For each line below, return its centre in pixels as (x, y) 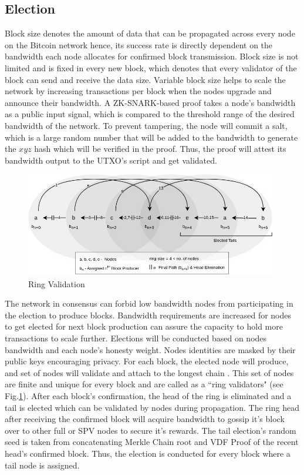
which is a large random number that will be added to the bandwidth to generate (151, 137)
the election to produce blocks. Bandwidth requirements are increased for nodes (148, 315)
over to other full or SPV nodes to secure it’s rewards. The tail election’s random (151, 430)
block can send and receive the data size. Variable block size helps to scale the (145, 79)
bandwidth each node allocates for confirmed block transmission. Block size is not (152, 56)
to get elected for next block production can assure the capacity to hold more (144, 326)
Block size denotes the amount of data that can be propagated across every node (150, 33)
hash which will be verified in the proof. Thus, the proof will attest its (160, 149)
